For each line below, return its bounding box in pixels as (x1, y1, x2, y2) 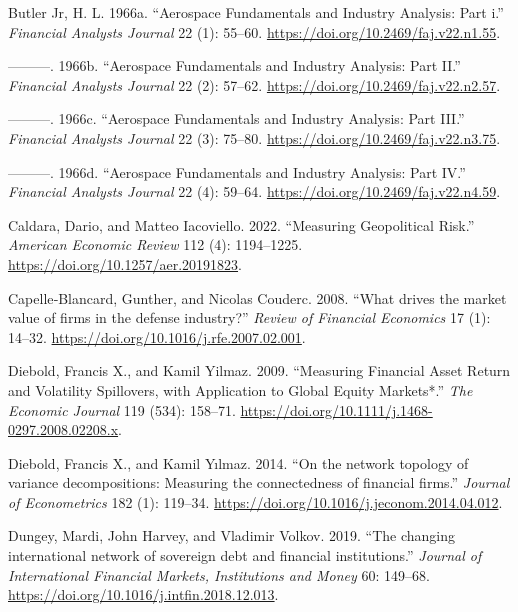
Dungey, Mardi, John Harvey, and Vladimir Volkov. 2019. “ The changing (8, 525, 456, 546)
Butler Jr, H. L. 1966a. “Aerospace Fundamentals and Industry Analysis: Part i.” (8, 2, 504, 22)
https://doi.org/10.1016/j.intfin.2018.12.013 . (8, 584, 279, 605)
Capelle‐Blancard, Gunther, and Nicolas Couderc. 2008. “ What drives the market (8, 287, 507, 308)
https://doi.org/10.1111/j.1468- (240, 399, 433, 420)
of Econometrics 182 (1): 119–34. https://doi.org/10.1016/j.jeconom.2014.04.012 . (8, 491, 503, 512)
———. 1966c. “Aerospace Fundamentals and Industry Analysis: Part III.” (8, 108, 465, 129)
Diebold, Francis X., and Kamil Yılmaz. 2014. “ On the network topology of (8, 452, 469, 473)
